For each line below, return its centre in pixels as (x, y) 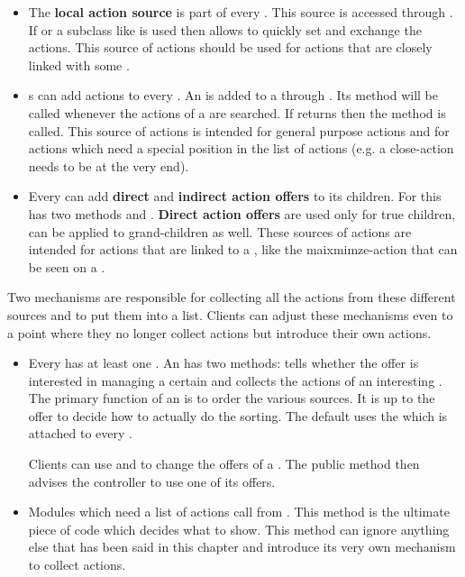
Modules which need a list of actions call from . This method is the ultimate (239, 512)
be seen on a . (67, 266)
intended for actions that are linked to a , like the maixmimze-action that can (243, 249)
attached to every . (80, 433)
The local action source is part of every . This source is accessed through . (241, 12)
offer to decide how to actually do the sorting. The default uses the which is (238, 415)
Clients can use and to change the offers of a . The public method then (224, 464)
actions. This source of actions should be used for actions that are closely (230, 47)
